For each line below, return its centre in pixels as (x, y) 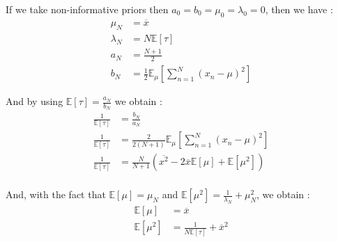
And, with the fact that (56, 194)
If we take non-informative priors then (87, 9)
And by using (34, 101)
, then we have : (299, 9)
